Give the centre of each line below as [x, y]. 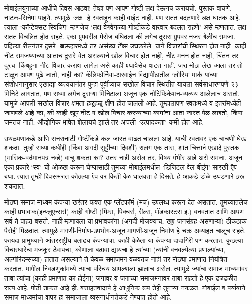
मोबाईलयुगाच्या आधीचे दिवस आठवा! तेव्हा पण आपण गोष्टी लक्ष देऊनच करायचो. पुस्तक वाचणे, [118, 8]
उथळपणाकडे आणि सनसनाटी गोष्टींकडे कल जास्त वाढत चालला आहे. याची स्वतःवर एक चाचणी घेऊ [126, 138]
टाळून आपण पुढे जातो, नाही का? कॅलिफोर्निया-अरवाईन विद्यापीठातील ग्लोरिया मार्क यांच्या [111, 74]
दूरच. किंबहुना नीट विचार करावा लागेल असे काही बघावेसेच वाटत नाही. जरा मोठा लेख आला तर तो [124, 65]
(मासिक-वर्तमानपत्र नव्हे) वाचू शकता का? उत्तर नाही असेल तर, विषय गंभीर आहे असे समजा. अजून [124, 157]
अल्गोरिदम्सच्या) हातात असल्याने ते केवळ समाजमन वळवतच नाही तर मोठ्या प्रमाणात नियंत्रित [116, 259]
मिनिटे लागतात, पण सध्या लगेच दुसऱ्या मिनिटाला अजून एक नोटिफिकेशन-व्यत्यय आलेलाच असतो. [122, 93]
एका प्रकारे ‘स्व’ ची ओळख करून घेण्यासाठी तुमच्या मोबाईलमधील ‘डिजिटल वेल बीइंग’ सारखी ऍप [121, 167]
